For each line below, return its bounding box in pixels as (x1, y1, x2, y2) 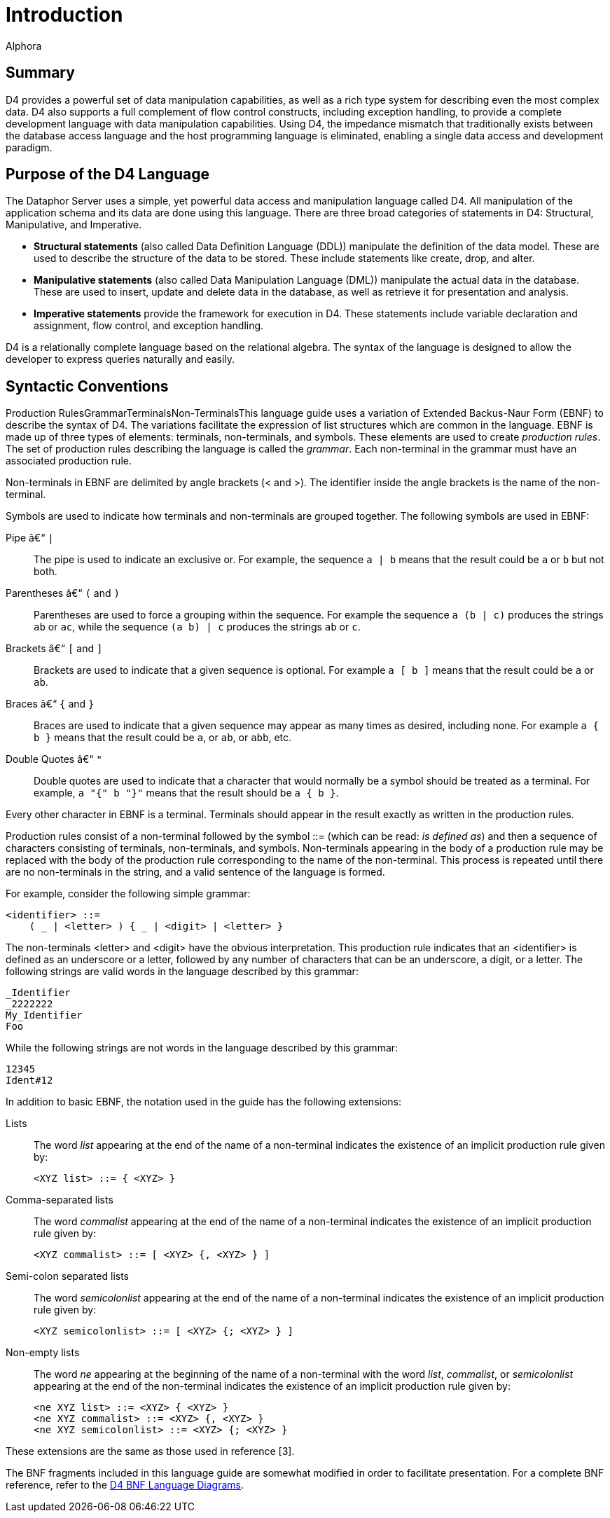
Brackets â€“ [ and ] (6, 642, 103, 655)
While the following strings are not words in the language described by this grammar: (6, 1042, 398, 1054)
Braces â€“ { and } (6, 698, 95, 710)
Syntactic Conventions (6, 377, 169, 395)
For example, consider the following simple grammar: (6, 888, 251, 900)
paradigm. (6, 141, 53, 153)
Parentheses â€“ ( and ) (6, 587, 120, 600)
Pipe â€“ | (6, 532, 54, 544)
